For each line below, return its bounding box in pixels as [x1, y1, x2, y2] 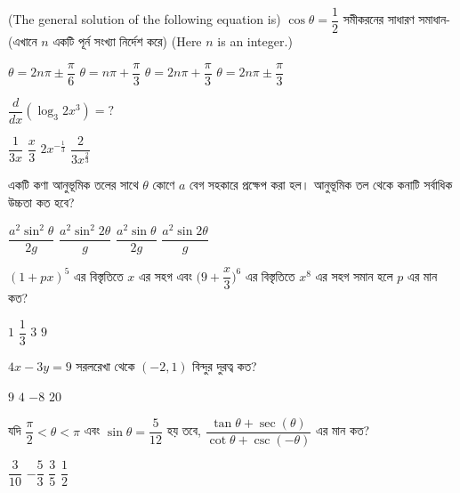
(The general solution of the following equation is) [8, 10, 281, 28]
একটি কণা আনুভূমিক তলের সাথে [8, 175, 139, 194]
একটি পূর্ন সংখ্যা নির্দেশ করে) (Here [52, 32, 202, 51]
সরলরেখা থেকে [76, 356, 135, 375]
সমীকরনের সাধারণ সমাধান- [343, 10, 450, 28]
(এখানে [8, 32, 37, 51]
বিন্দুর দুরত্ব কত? [192, 356, 257, 375]
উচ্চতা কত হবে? [8, 193, 75, 212]
